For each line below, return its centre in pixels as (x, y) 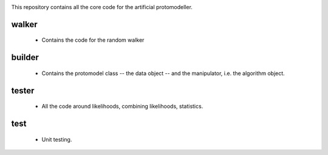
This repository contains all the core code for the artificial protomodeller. (102, 7)
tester (23, 91)
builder (25, 58)
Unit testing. (57, 139)
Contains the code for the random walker (93, 40)
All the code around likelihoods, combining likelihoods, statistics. (122, 107)
